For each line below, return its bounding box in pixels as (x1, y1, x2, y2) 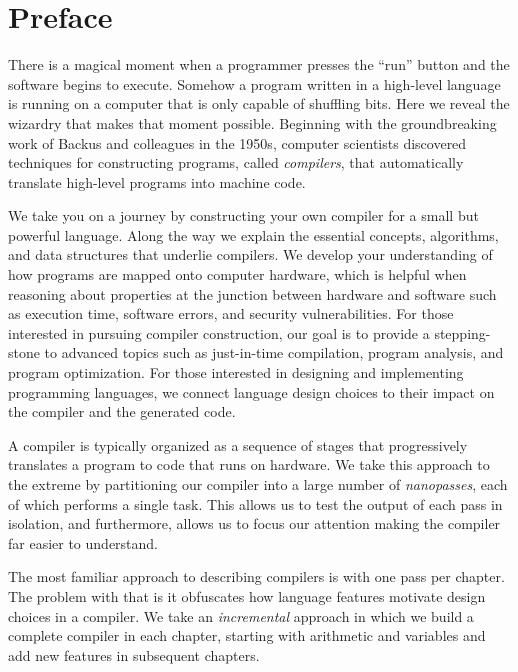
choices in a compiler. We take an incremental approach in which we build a (8, 605, 474, 626)
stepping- (434, 322, 491, 343)
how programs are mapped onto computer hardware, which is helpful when (8, 264, 467, 285)
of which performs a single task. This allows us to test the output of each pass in (8, 493, 503, 514)
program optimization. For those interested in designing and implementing (8, 362, 464, 383)
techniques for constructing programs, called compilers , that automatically (8, 152, 464, 173)
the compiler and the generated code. (8, 401, 236, 422)
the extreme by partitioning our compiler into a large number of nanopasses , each (8, 474, 508, 494)
